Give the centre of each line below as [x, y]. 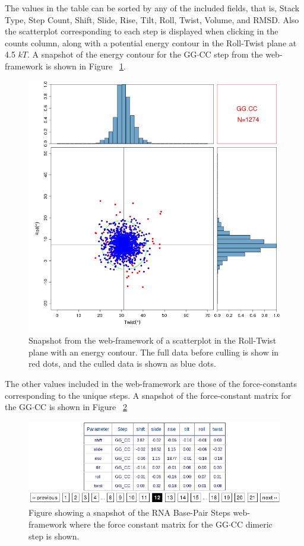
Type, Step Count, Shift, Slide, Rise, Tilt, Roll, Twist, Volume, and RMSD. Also [152, 19]
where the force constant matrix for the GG [149, 524]
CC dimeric [251, 524]
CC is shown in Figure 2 [81, 407]
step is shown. [54, 536]
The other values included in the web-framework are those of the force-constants [151, 383]
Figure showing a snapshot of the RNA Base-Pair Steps [129, 512]
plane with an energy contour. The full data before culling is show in [154, 352]
